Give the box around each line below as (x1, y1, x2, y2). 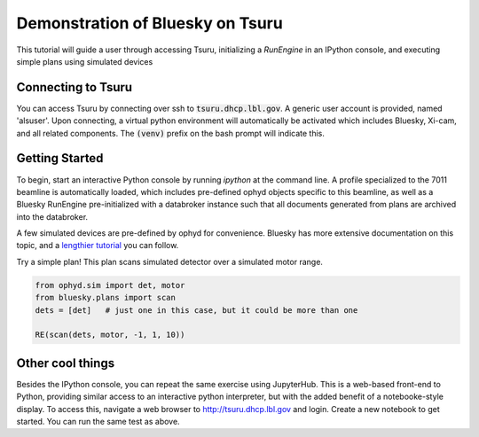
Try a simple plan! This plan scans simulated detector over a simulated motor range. (16, 256, 324, 267)
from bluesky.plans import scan (35, 293, 177, 303)
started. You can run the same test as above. (16, 417, 181, 427)
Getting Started (16, 151, 104, 166)
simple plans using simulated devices (16, 56, 153, 66)
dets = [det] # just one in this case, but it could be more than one (35, 305, 358, 315)
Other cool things (16, 355, 115, 371)
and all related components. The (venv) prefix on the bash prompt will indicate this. (16, 128, 326, 138)
